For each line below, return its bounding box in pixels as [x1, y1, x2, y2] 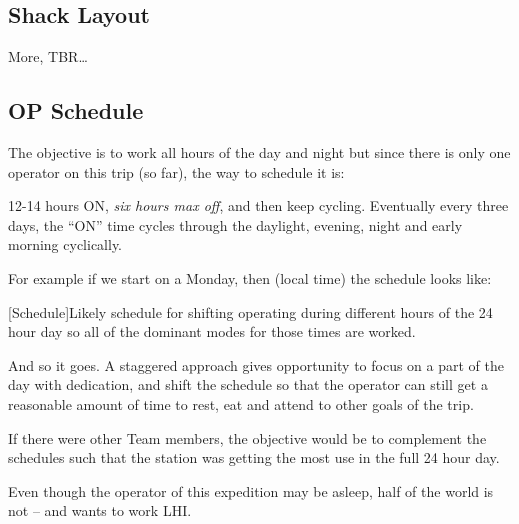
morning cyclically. [8, 234, 123, 255]
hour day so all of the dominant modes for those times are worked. [8, 321, 416, 342]
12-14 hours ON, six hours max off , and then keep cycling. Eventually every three [8, 195, 509, 216]
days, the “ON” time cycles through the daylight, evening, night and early [8, 214, 463, 235]
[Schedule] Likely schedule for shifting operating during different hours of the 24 [8, 301, 493, 322]
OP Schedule [8, 95, 144, 126]
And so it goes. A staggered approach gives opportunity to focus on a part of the [8, 354, 504, 375]
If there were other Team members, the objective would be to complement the [8, 427, 487, 448]
